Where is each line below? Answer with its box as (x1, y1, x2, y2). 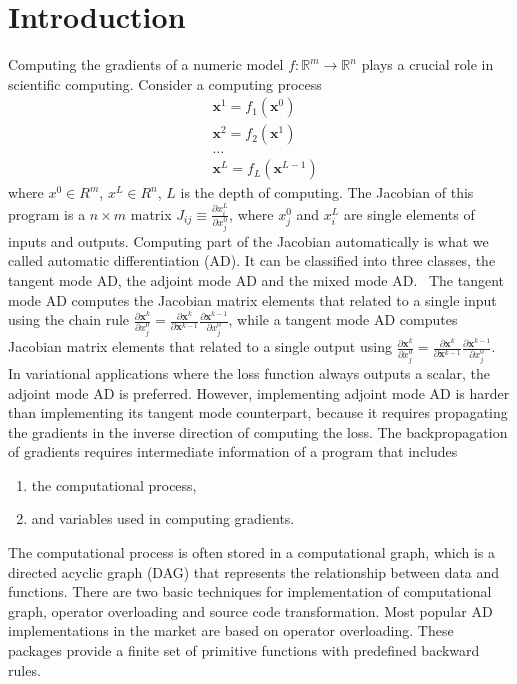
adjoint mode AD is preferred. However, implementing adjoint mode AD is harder (8, 382, 510, 403)
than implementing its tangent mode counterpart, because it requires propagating (8, 402, 508, 423)
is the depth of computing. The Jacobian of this (180, 182, 474, 203)
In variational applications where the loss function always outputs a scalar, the (8, 362, 491, 383)
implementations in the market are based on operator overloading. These (8, 620, 454, 641)
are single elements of (343, 203, 475, 224)
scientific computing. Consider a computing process (8, 73, 322, 94)
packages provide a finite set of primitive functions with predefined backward (8, 640, 480, 661)
